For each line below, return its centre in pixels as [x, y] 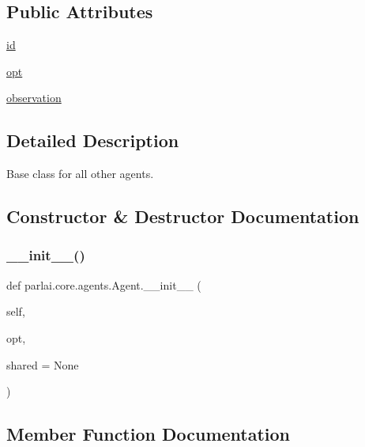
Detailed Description [93, 140]
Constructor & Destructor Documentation [183, 216]
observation [34, 98]
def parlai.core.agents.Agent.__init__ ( [104, 284]
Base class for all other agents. [80, 174]
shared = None [43, 364]
